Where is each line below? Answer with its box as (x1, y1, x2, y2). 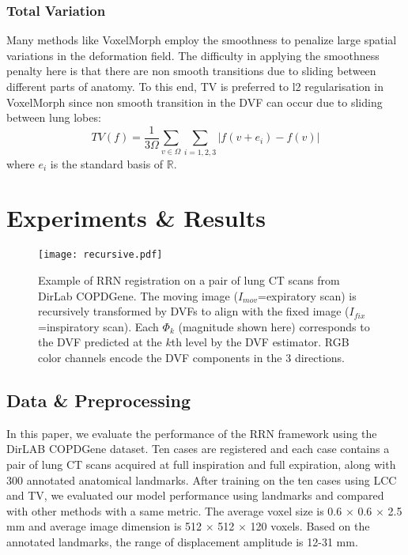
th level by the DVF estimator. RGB (171, 334, 349, 350)
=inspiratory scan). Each (38, 318, 159, 334)
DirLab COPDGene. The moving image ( (38, 287, 238, 304)
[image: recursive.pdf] (38, 249, 163, 261)
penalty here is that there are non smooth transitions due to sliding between (6, 62, 376, 79)
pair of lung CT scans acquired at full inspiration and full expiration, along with (6, 455, 396, 472)
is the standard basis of (50, 155, 164, 172)
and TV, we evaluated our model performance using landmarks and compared (6, 487, 384, 504)
